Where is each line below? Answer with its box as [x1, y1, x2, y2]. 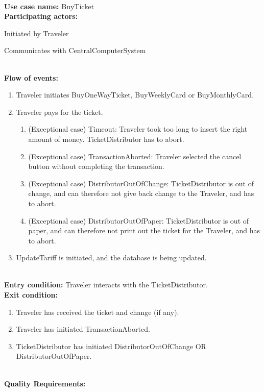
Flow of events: [4, 72, 58, 83]
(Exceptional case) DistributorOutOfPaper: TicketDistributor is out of [28, 215, 249, 226]
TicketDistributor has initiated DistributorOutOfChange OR [16, 340, 206, 351]
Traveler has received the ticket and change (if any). [16, 306, 179, 317]
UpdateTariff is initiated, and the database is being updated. [16, 252, 207, 263]
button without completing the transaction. [28, 161, 164, 171]
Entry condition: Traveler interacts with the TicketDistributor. [4, 279, 208, 290]
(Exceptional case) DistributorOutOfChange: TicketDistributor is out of [28, 178, 254, 188]
